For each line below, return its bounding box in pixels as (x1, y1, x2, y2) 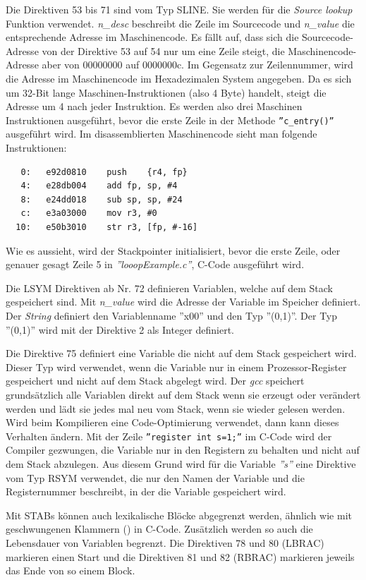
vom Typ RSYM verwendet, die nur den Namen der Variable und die (6, 470, 305, 485)
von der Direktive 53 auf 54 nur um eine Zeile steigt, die (42, 43, 285, 58)
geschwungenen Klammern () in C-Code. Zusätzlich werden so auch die (6, 521, 313, 536)
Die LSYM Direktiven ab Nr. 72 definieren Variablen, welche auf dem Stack (6, 280, 333, 295)
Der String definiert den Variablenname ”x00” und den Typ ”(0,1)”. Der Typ (6, 308, 338, 322)
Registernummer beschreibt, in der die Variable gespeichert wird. (6, 484, 286, 499)
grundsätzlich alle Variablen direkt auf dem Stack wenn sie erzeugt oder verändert (6, 387, 361, 401)
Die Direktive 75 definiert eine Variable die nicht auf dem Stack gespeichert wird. (6, 346, 357, 361)
